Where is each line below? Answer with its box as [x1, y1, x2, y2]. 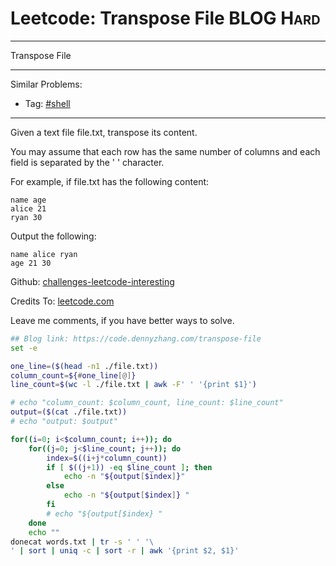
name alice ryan [10, 249, 78, 259]
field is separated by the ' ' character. [10, 156, 165, 168]
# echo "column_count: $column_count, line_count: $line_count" [10, 398, 284, 408]
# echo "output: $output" [10, 417, 118, 427]
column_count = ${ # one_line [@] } [10, 370, 137, 381]
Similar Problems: [10, 78, 83, 90]
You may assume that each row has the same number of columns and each [10, 145, 321, 157]
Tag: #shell [24, 97, 71, 109]
